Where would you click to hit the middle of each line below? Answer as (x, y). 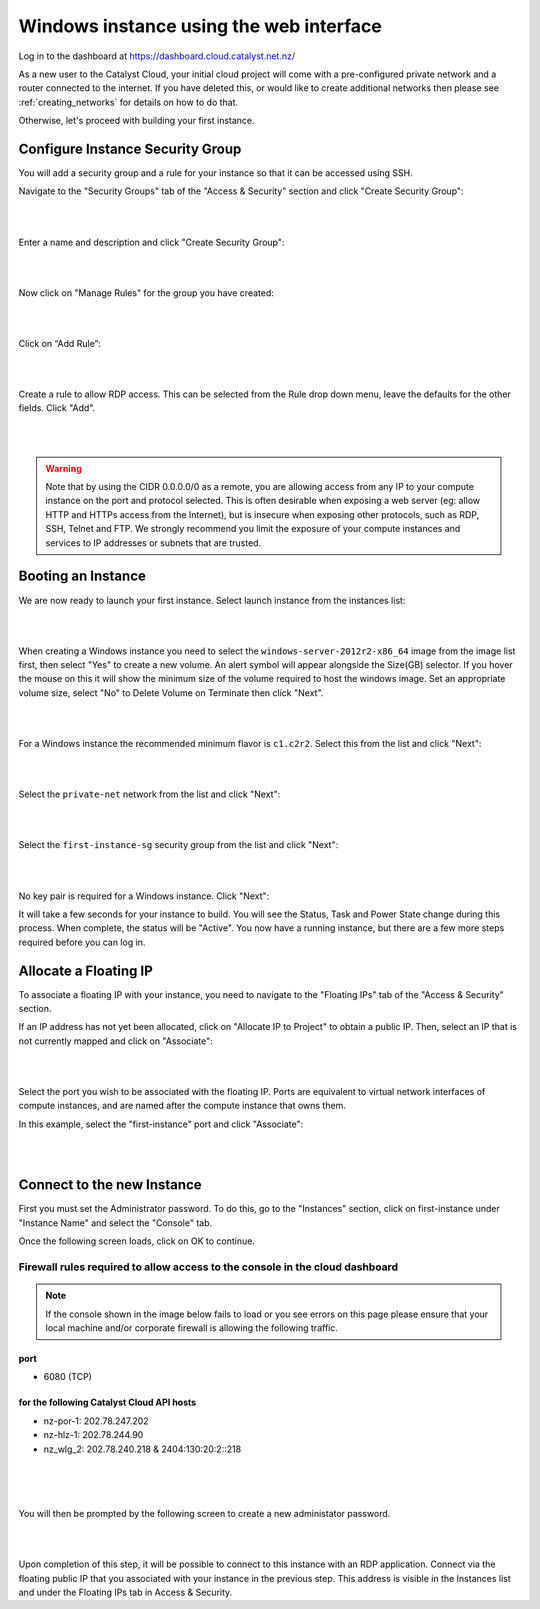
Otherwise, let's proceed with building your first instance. (136, 121)
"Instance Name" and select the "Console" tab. (115, 1222)
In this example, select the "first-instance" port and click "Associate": (161, 1124)
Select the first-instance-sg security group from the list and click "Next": (178, 845)
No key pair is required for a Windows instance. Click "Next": (144, 896)
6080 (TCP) (67, 1377)
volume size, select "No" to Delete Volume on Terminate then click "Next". (171, 692)
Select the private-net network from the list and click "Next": (149, 794)
